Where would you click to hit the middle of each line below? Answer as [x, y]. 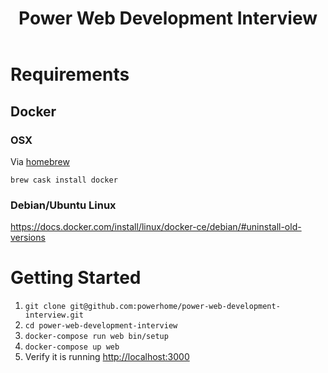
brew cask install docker [64, 180]
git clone [45, 307]
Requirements [70, 74]
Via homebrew [40, 161]
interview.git [54, 315]
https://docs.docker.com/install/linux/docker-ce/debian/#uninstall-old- [156, 227]
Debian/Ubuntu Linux [63, 205]
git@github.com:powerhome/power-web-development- [175, 307]
